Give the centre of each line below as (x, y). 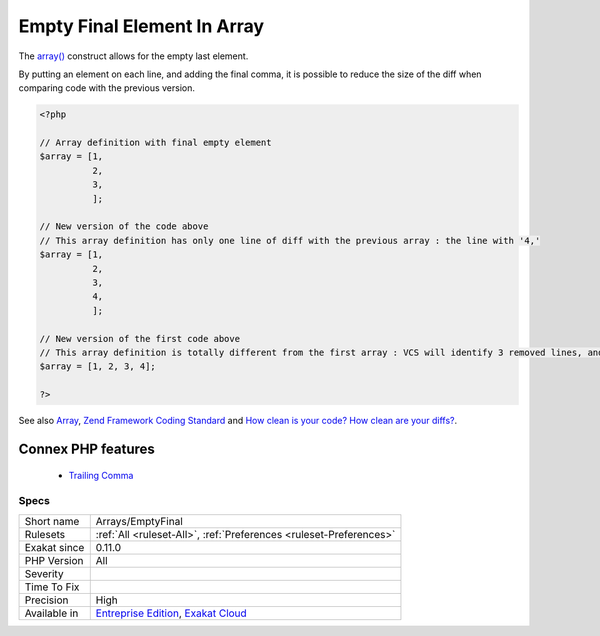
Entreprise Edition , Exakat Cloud (171, 613)
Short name (52, 521)
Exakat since (54, 547)
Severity (44, 573)
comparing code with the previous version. (106, 88)
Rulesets (44, 534)
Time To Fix (52, 587)
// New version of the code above (124, 226)
